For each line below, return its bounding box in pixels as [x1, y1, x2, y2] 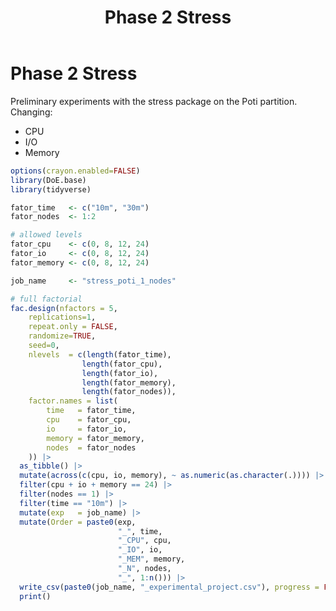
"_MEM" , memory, [117, 554, 186, 565]
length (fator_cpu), [81, 359, 163, 369]
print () [19, 591, 52, 601]
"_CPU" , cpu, [117, 536, 172, 546]
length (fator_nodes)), [81, 387, 177, 397]
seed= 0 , [28, 341, 60, 351]
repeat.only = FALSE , [28, 322, 118, 332]
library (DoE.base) [10, 175, 87, 185]
